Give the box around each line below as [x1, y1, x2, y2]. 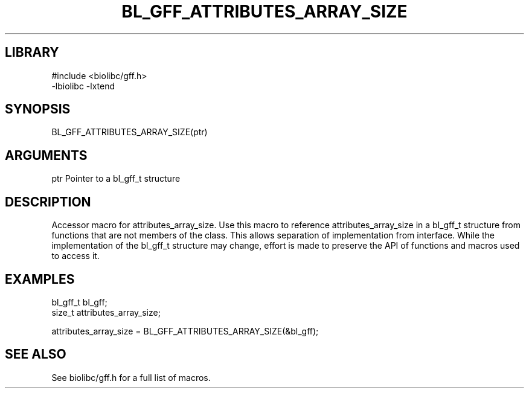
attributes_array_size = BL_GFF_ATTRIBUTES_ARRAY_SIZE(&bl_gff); [51, 325, 319, 336]
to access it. [51, 251, 100, 261]
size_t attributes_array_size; [51, 307, 161, 318]
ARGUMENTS [5, 147, 88, 163]
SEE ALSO [5, 347, 66, 362]
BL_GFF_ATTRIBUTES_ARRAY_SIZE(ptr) [51, 127, 208, 138]
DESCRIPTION [5, 194, 91, 209]
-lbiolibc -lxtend [51, 80, 115, 91]
